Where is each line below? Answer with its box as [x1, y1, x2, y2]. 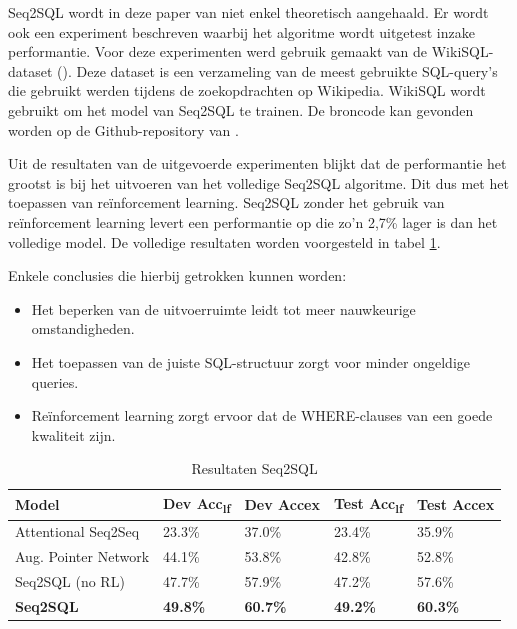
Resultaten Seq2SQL [191, 458, 318, 479]
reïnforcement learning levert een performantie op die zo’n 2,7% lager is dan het [8, 211, 498, 232]
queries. [31, 371, 79, 392]
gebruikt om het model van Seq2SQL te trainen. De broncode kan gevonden [8, 99, 474, 120]
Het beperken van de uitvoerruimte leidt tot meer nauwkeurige [31, 298, 416, 319]
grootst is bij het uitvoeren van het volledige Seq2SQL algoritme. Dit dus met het [8, 172, 509, 193]
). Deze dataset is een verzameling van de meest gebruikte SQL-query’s [62, 60, 498, 81]
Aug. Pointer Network [15, 546, 150, 567]
